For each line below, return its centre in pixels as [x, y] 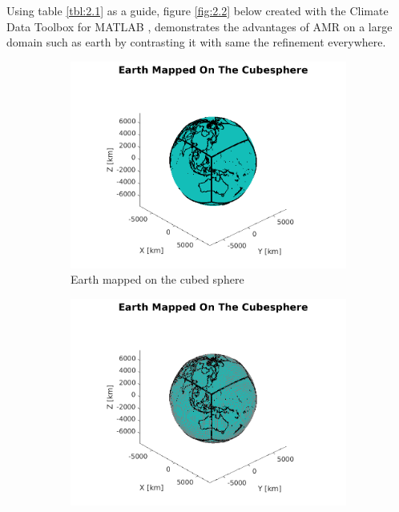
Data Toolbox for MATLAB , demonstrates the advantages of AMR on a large [199, 26]
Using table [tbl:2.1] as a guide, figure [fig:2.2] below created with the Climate [197, 10]
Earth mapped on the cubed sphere [157, 279]
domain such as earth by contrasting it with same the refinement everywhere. [196, 42]
